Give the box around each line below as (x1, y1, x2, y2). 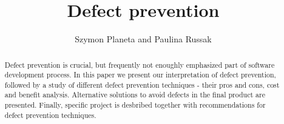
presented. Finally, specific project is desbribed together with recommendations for (4, 100, 266, 110)
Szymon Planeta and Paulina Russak (75, 33, 212, 45)
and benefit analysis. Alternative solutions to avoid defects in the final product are (4, 90, 265, 100)
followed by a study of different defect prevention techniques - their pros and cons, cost (4, 79, 280, 90)
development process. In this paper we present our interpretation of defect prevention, (4, 70, 276, 80)
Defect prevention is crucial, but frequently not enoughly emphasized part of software (4, 59, 275, 70)
